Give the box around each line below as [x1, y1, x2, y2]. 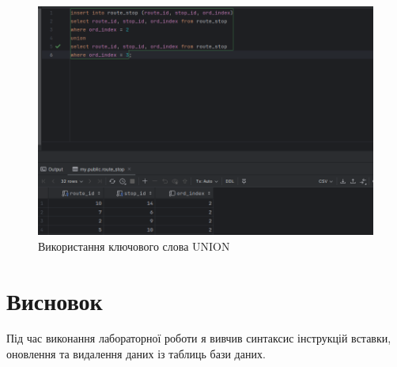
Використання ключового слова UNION [38, 237, 230, 254]
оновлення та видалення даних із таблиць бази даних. [6, 346, 266, 362]
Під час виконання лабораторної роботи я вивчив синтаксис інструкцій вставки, [6, 330, 391, 346]
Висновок [6, 284, 103, 316]
